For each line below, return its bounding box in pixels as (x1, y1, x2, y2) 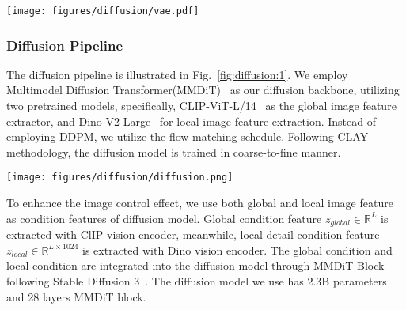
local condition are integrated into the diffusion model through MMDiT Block (6, 257, 385, 274)
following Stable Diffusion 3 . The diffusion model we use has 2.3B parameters (6, 272, 387, 289)
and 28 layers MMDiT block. (6, 288, 146, 304)
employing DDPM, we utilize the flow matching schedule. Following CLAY (6, 128, 369, 145)
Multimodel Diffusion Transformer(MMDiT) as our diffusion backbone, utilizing (6, 81, 400, 98)
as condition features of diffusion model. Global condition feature (6, 210, 322, 226)
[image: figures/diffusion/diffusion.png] (6, 172, 233, 183)
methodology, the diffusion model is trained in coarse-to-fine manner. (6, 143, 341, 160)
